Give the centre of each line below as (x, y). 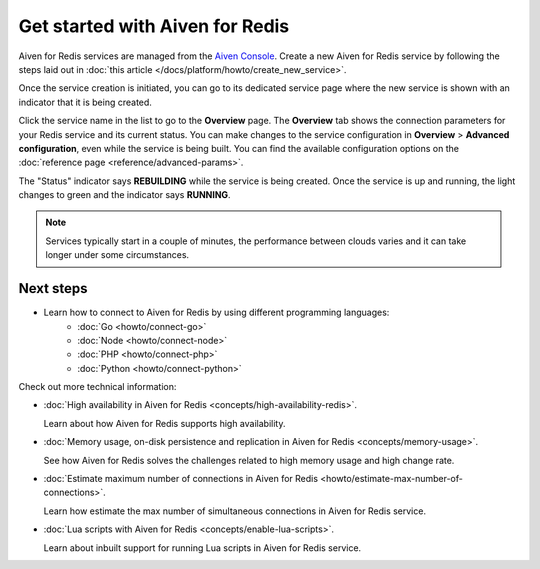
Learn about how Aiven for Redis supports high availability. (164, 423)
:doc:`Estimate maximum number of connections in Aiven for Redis (181, 479)
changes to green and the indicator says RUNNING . (124, 195)
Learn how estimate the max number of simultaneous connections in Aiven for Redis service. (235, 511)
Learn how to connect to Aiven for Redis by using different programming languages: (216, 312)
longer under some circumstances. (117, 255)
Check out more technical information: (97, 387)
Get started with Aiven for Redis (154, 26)
